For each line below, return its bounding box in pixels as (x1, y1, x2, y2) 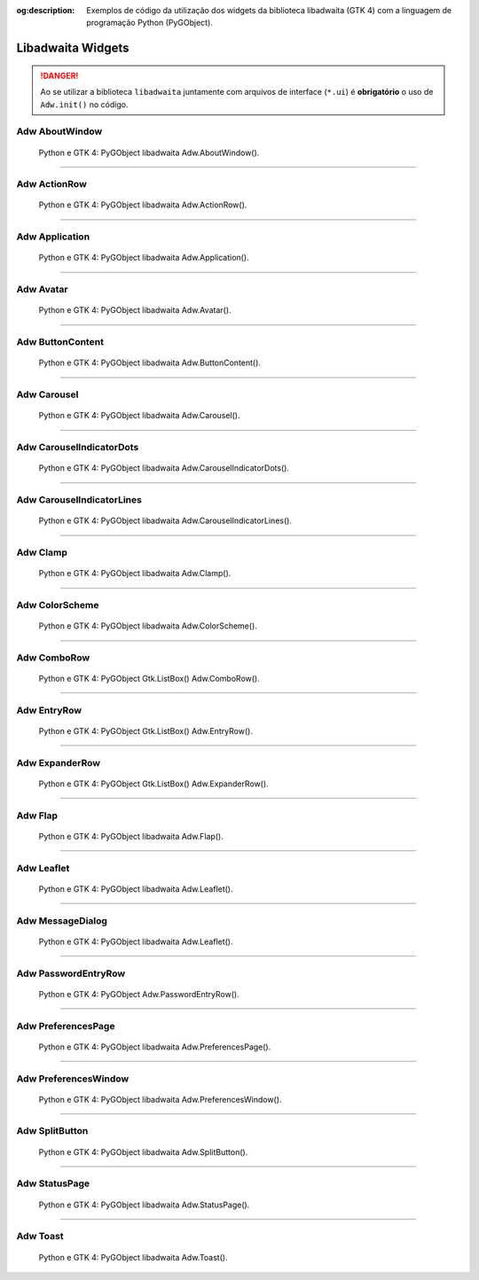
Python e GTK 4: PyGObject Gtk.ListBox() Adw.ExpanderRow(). (38, 778, 270, 789)
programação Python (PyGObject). (86, 18, 213, 28)
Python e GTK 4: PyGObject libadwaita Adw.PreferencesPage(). (38, 1042, 271, 1052)
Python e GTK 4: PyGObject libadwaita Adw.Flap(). (38, 831, 224, 841)
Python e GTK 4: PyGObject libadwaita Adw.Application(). (38, 253, 249, 263)
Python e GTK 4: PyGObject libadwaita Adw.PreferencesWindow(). (38, 1094, 282, 1104)
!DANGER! (40, 70, 79, 81)
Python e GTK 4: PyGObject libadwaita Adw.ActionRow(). (38, 199, 247, 210)
